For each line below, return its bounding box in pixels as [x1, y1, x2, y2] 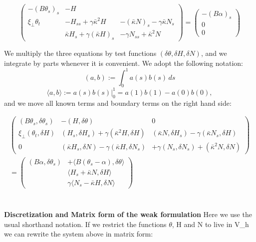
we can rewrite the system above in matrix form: [4, 229, 153, 239]
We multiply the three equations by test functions [4, 48, 157, 58]
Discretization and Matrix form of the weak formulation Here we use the [4, 209, 252, 219]
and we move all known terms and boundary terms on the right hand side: [4, 97, 232, 108]
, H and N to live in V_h [172, 219, 249, 229]
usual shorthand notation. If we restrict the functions [4, 219, 167, 229]
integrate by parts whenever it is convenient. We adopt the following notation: [4, 57, 244, 68]
